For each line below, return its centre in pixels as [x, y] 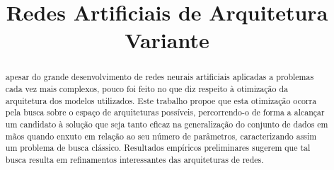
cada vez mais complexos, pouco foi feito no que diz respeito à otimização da [146, 89]
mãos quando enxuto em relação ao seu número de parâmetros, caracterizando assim [161, 136]
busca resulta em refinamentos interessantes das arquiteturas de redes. [134, 159]
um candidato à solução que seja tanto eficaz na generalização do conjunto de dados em [167, 124]
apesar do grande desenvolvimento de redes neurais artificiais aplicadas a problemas [160, 77]
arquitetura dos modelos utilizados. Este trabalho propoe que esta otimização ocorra [161, 100]
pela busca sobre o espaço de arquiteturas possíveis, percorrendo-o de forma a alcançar [165, 112]
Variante [167, 40]
